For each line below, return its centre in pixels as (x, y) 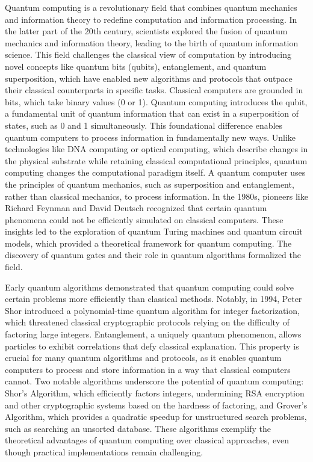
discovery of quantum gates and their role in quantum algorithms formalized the (153, 255)
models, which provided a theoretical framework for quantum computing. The (148, 243)
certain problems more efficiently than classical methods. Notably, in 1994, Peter (153, 299)
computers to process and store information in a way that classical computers (148, 369)
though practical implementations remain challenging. (104, 451)
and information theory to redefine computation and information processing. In (151, 19)
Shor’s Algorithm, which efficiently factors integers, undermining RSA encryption (155, 393)
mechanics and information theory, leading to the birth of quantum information (152, 42)
